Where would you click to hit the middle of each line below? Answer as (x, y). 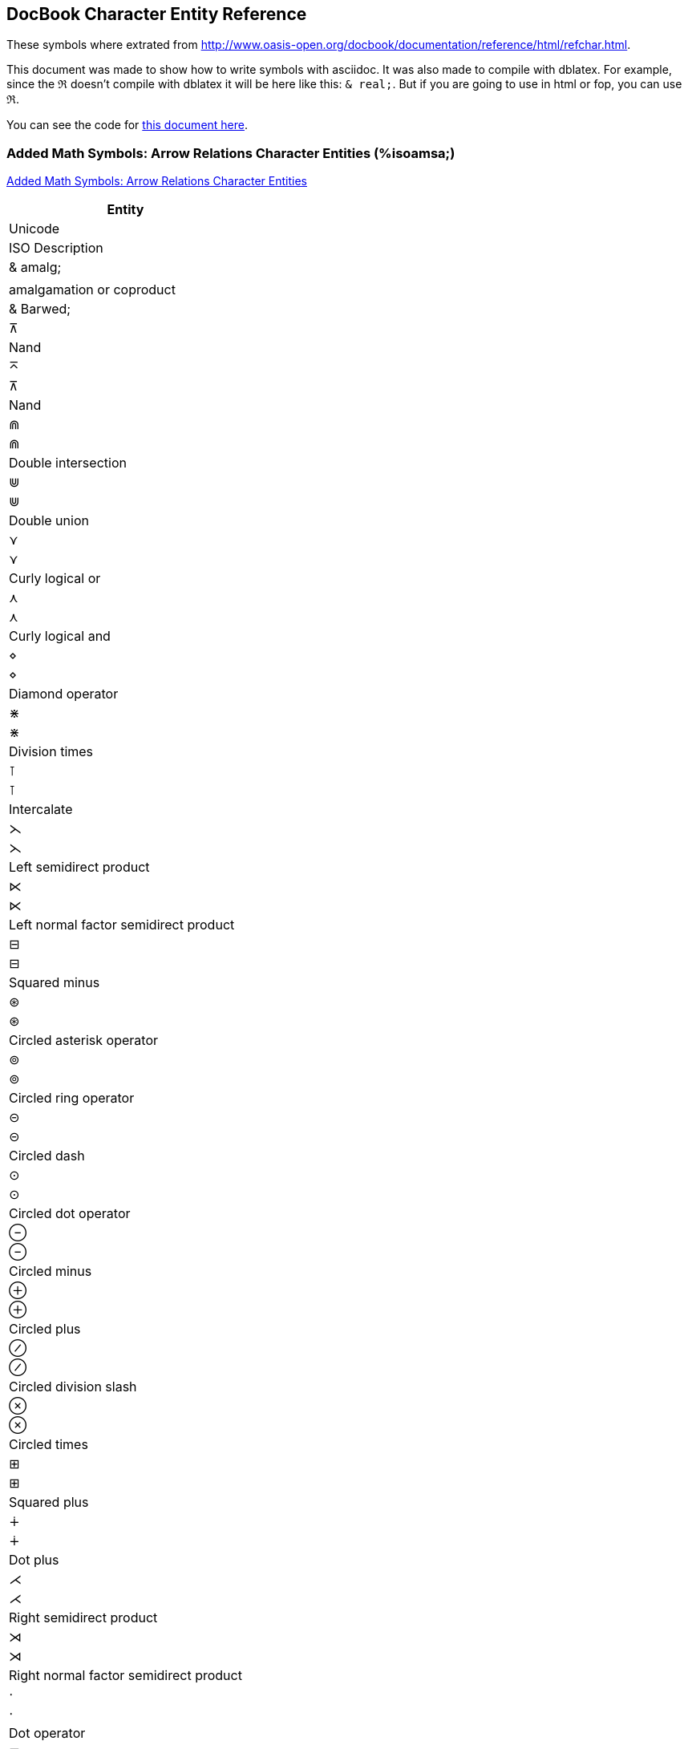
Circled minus (51, 1271)
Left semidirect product (79, 867)
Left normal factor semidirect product (122, 925)
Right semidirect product (83, 1618)
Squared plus (49, 1502)
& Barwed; (40, 309)
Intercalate (41, 810)
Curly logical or (55, 579)
